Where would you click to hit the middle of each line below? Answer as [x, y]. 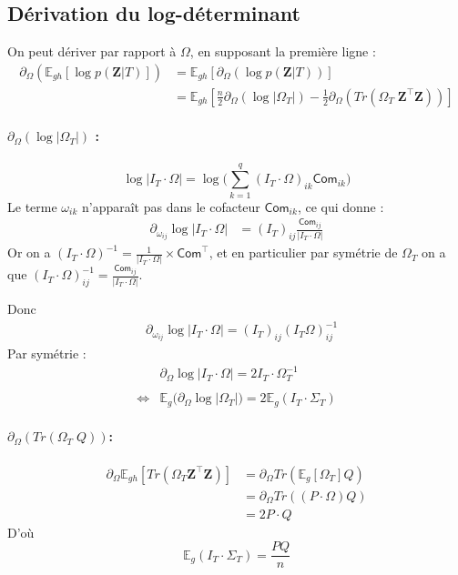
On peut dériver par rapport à [92, 51]
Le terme [32, 206]
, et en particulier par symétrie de [303, 252]
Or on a [29, 252]
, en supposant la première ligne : [283, 51]
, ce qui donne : [341, 206]
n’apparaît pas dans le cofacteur [171, 206]
